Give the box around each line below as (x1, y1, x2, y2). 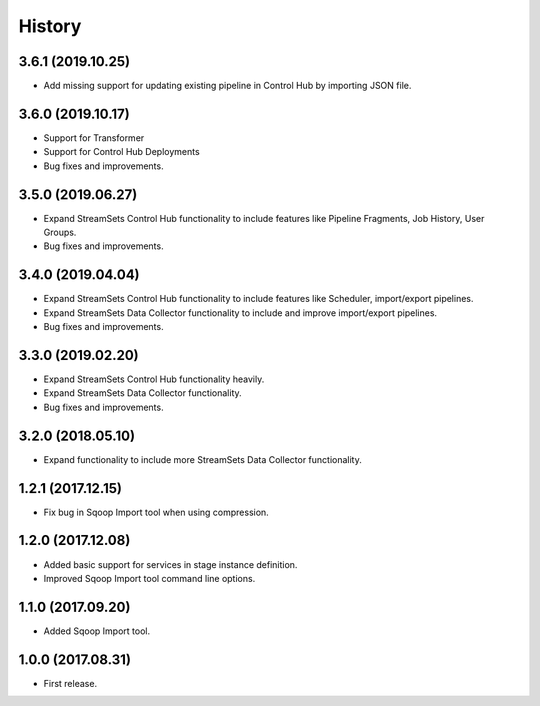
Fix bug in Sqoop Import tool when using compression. (43, 506, 269, 518)
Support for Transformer (43, 131, 145, 144)
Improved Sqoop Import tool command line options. (43, 572, 256, 584)
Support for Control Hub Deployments (43, 146, 200, 158)
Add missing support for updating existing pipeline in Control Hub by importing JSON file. (43, 80, 412, 92)
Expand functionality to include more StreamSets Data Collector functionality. (43, 453, 362, 465)
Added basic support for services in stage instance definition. (43, 558, 298, 570)
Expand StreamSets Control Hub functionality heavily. (43, 373, 265, 385)
